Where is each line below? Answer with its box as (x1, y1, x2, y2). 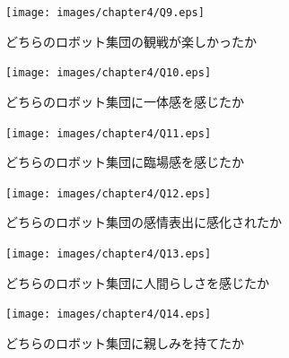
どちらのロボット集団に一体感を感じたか (5, 92, 244, 110)
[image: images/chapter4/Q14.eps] (5, 308, 212, 321)
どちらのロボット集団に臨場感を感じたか (5, 153, 244, 171)
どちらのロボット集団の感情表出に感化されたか (5, 213, 282, 231)
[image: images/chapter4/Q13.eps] (5, 248, 212, 260)
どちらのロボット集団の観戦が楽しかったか (5, 31, 257, 50)
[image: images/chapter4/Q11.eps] (5, 127, 212, 140)
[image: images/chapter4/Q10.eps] (5, 66, 212, 80)
